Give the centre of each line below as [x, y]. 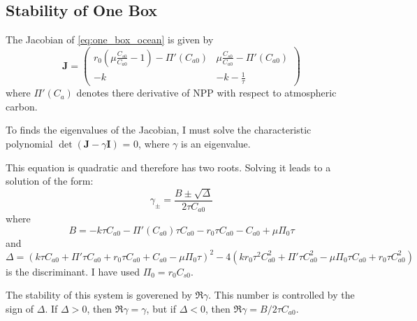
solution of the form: [50, 181]
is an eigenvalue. [216, 144]
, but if [161, 308]
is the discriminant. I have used [73, 271]
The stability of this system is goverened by [99, 295]
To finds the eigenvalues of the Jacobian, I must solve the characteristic [159, 130]
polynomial [29, 144]
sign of [20, 308]
